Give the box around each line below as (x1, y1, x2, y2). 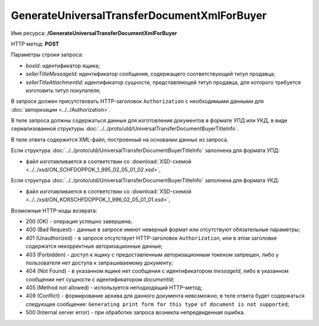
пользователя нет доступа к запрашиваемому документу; (25, 259, 174, 266)
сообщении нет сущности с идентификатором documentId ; (25, 276, 175, 283)
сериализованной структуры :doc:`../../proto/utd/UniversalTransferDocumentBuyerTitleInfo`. (11, 125, 239, 133)
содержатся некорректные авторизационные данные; (25, 243, 163, 250)
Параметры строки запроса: (11, 51, 83, 59)
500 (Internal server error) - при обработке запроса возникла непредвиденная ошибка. (25, 309, 245, 316)
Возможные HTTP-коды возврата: (11, 207, 97, 214)
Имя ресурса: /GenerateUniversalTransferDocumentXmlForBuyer (11, 30, 177, 37)
